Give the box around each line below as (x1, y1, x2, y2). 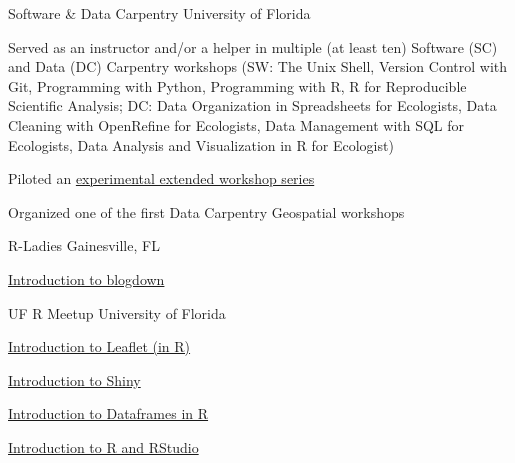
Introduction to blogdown (8, 268, 165, 289)
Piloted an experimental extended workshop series (8, 168, 315, 189)
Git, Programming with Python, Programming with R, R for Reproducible (8, 75, 467, 96)
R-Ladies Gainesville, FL (8, 235, 160, 256)
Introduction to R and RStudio (8, 436, 199, 457)
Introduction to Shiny (8, 369, 141, 390)
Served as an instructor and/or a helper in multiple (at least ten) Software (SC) (8, 36, 498, 57)
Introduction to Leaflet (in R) (8, 336, 191, 357)
